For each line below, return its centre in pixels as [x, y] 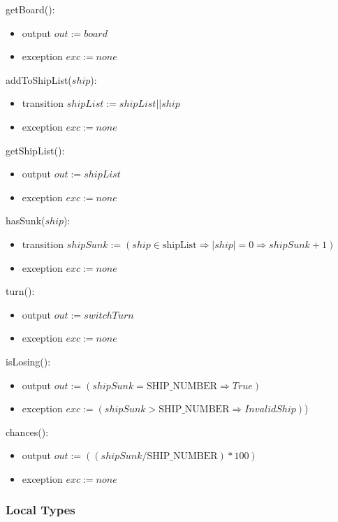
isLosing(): [28, 361]
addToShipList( [39, 79]
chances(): [27, 432]
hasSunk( [25, 220]
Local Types [41, 510]
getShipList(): [35, 150]
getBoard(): [30, 9]
